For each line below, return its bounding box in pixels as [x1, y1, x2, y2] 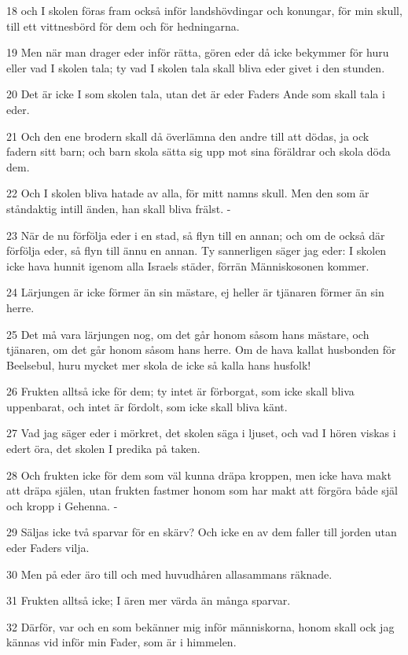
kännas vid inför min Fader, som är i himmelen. [6, 634, 237, 650]
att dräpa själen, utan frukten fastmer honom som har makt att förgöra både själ [6, 482, 398, 499]
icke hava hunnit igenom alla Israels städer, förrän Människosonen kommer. [6, 257, 369, 274]
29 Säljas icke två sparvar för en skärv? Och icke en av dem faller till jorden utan [6, 524, 397, 540]
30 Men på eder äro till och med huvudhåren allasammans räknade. [6, 565, 333, 582]
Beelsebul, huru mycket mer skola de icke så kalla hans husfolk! [6, 356, 311, 373]
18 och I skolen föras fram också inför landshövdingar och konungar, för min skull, [6, 2, 402, 18]
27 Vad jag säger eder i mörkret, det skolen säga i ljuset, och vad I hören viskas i [6, 425, 396, 441]
